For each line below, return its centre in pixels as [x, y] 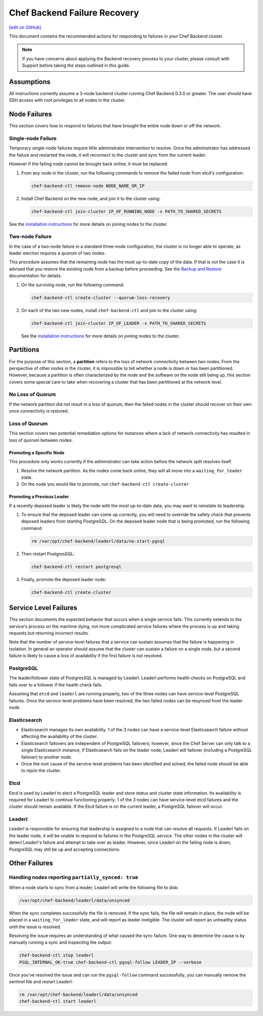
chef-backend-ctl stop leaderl [57, 955]
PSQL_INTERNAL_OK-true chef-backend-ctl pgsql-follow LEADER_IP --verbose [111, 962]
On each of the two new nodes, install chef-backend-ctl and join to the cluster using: [109, 310]
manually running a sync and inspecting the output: [60, 942]
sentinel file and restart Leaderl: [41, 982]
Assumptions [30, 82]
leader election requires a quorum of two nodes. [57, 253]
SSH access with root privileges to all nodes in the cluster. [67, 100]
